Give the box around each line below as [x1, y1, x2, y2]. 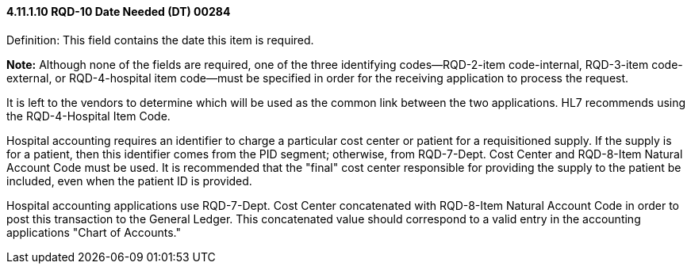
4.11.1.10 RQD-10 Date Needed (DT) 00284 [6, 5, 231, 18]
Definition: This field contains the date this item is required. [6, 32, 314, 47]
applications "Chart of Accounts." [6, 225, 181, 239]
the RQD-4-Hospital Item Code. [6, 108, 171, 123]
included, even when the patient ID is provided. [6, 173, 252, 188]
